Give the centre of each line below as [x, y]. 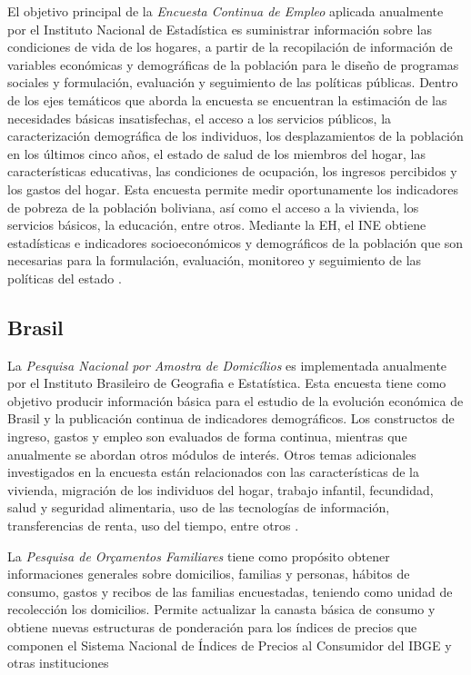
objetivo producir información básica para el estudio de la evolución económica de [235, 400]
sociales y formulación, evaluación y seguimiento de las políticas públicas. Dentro [233, 82]
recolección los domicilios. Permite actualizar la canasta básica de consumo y [221, 609]
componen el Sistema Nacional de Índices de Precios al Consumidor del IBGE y [230, 645]
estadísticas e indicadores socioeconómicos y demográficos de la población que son [235, 242]
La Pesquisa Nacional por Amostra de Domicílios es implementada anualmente [227, 365]
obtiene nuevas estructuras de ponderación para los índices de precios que [212, 627]
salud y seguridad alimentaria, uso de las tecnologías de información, [199, 507]
